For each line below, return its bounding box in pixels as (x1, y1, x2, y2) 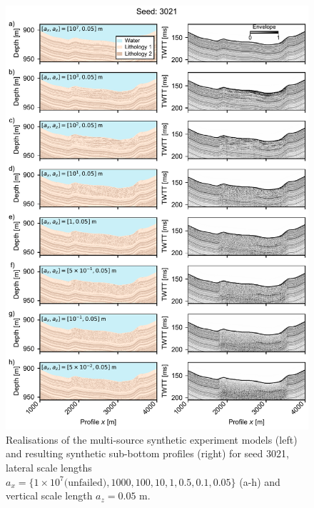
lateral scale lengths (6, 459, 92, 474)
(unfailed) (64, 477, 107, 488)
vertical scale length (6, 488, 93, 503)
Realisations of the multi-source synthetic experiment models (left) (6, 432, 298, 447)
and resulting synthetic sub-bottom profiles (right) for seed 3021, (6, 446, 289, 461)
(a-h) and (239, 474, 280, 489)
